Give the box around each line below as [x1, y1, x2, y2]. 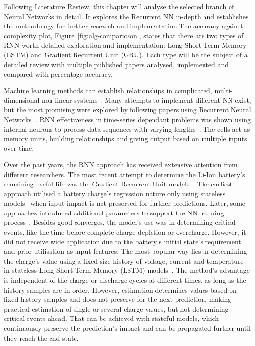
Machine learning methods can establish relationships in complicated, [4, 85, 212, 95]
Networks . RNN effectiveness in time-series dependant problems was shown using [4, 114, 251, 124]
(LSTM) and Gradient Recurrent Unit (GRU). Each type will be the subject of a [4, 49, 248, 59]
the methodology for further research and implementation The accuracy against [4, 21, 243, 31]
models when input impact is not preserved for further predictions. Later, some [4, 198, 246, 208]
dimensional [4, 95, 40, 105]
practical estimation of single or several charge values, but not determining [4, 303, 229, 314]
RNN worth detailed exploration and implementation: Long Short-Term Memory [4, 40, 247, 50]
